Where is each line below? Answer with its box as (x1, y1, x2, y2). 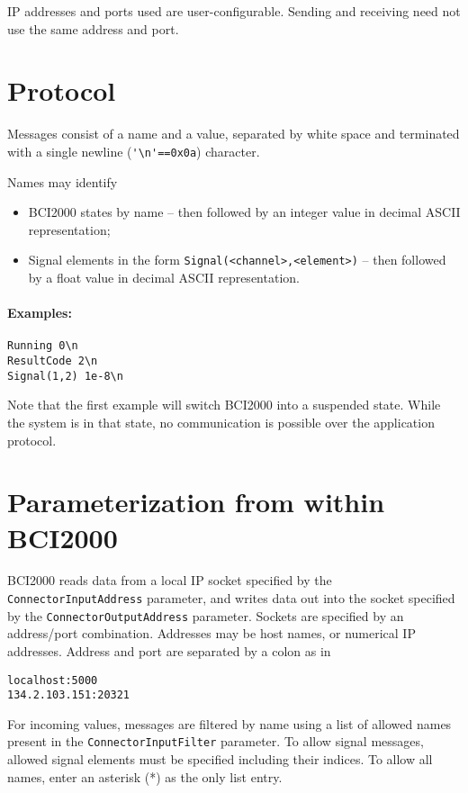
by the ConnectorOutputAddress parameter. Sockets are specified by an (7, 606, 404, 625)
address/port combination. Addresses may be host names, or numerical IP (7, 624, 416, 643)
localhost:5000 (7, 673, 98, 687)
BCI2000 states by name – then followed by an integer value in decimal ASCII (28, 203, 461, 221)
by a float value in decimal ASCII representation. (28, 268, 300, 286)
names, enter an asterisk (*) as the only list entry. (7, 767, 283, 786)
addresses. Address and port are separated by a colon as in (7, 641, 331, 660)
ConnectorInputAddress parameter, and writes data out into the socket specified (7, 589, 455, 608)
